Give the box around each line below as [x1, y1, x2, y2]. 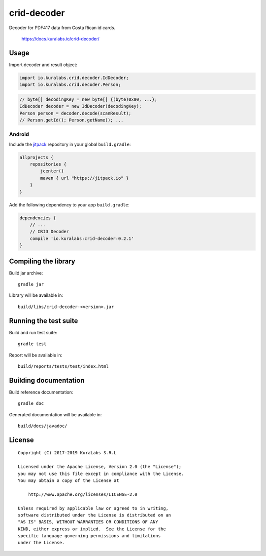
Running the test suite [9, 317, 78, 325]
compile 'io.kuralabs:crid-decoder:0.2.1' [30, 236, 134, 241]
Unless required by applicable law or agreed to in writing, [18, 505, 168, 511]
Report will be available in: [9, 352, 63, 358]
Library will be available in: [9, 292, 64, 298]
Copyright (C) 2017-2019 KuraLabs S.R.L [18, 450, 117, 456]
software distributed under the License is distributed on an [18, 512, 171, 518]
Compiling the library [9, 257, 76, 265]
